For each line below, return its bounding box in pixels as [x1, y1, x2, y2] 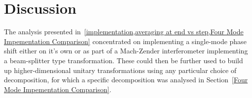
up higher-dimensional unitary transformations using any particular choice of [4, 65, 237, 75]
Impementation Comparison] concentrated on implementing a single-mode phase [4, 36, 247, 46]
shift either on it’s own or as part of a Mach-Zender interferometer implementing [4, 46, 248, 56]
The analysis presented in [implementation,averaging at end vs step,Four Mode [4, 26, 244, 37]
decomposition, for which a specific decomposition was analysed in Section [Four [4, 74, 248, 85]
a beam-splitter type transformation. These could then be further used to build [4, 55, 243, 65]
